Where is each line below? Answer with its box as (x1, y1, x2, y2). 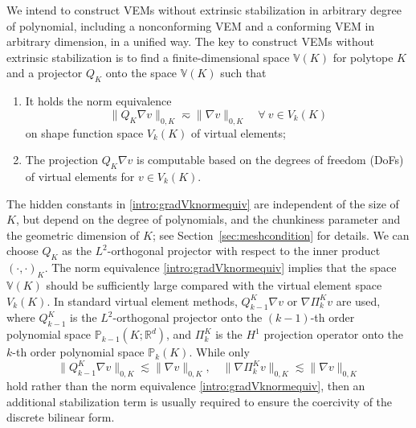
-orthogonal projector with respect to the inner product (107, 242, 381, 259)
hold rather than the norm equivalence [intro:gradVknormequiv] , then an (6, 377, 365, 393)
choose (6, 242, 39, 259)
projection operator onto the (263, 326, 403, 343)
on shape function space (25, 124, 144, 141)
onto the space (105, 64, 177, 81)
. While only (189, 344, 250, 360)
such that (220, 64, 267, 81)
